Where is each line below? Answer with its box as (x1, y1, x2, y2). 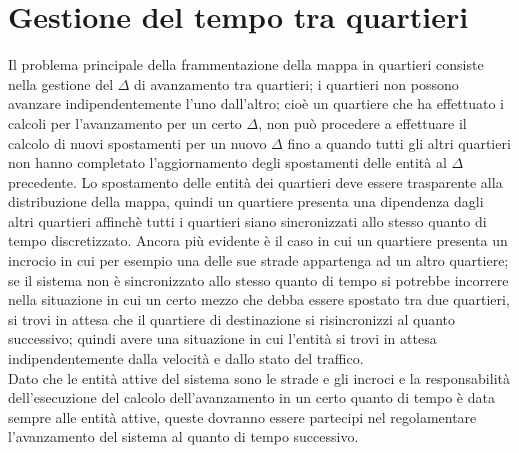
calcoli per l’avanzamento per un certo (8, 112, 242, 133)
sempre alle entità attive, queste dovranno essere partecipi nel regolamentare (8, 406, 477, 427)
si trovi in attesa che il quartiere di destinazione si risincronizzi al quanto (8, 308, 456, 329)
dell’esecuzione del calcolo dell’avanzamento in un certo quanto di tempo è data (8, 387, 495, 408)
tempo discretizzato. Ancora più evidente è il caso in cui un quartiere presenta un (8, 230, 508, 251)
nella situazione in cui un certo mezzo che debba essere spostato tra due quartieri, (8, 289, 510, 310)
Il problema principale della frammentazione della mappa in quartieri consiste (8, 54, 484, 75)
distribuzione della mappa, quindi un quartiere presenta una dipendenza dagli (8, 191, 484, 212)
